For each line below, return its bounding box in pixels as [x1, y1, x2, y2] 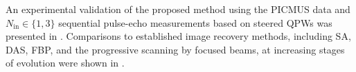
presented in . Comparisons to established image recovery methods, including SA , [6, 29, 351, 43]
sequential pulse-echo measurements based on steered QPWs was [58, 15, 332, 29]
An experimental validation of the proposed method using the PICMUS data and [6, 2, 350, 16]
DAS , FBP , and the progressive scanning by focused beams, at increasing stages [6, 42, 345, 56]
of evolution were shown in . [6, 56, 125, 70]
